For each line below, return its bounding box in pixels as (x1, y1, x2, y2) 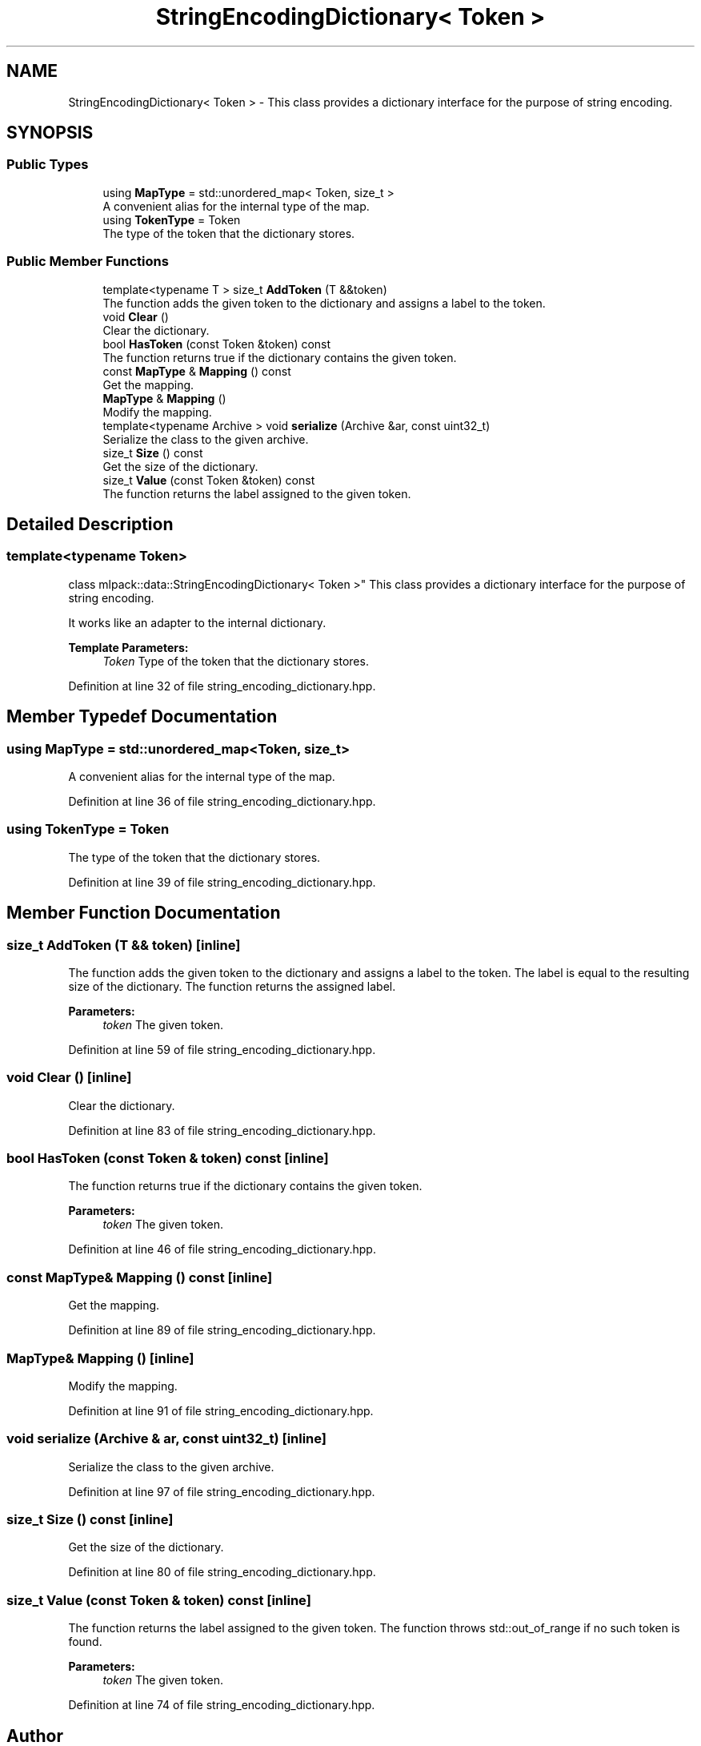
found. (68, 1635, 102, 1649)
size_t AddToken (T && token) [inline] (6, 936, 241, 953)
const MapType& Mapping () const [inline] (6, 1269, 273, 1285)
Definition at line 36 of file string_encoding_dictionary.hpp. (68, 795, 376, 808)
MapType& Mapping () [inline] (6, 1350, 194, 1366)
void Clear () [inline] (6, 1069, 132, 1086)
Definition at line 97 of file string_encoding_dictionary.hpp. (68, 1484, 375, 1499)
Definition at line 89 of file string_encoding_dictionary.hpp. (68, 1323, 376, 1338)
